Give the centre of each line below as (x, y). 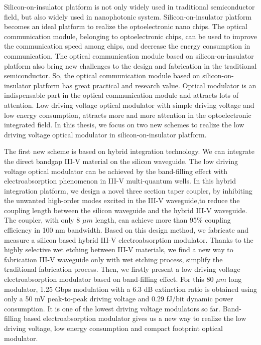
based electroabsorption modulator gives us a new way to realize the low (135, 318)
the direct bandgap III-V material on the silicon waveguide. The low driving (121, 161)
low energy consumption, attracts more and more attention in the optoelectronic (128, 115)
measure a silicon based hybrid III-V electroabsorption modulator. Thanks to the (129, 239)
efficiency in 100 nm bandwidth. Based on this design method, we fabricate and (126, 230)
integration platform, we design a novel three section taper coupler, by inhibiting (128, 190)
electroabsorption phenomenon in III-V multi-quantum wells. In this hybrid (120, 181)
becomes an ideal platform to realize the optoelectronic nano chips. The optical (126, 26)
